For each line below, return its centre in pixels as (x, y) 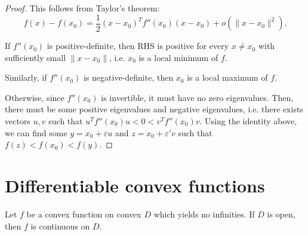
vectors (18, 121)
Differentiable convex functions (135, 185)
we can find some (36, 132)
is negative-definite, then (128, 77)
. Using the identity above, (248, 121)
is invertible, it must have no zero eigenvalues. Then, (197, 97)
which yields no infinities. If (204, 214)
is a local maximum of (227, 77)
